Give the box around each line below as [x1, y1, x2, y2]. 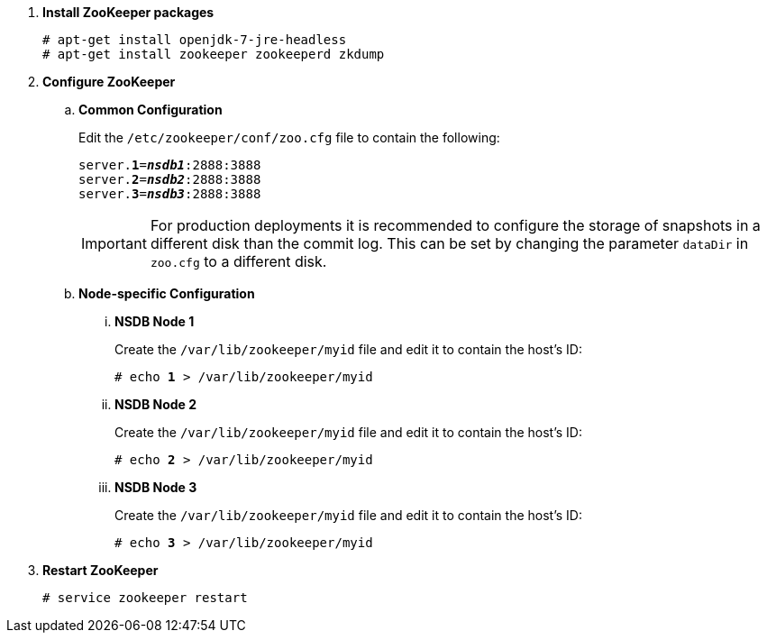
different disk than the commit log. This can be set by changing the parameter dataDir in [150, 234, 749, 252]
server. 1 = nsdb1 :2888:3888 [78, 158, 261, 172]
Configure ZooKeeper [42, 74, 176, 89]
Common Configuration [78, 102, 223, 117]
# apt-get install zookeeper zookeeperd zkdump [42, 47, 385, 61]
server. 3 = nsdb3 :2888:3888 [78, 187, 261, 201]
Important [81, 234, 147, 252]
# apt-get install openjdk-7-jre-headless [42, 32, 347, 47]
